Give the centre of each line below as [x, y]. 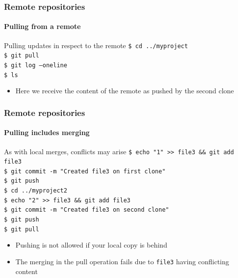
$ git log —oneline [36, 65]
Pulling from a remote [42, 26]
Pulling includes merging [47, 132]
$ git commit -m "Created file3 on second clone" [87, 210]
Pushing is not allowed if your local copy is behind [91, 245]
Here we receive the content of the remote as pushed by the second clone [125, 91]
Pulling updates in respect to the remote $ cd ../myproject [96, 45]
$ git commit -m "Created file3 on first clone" [85, 171]
